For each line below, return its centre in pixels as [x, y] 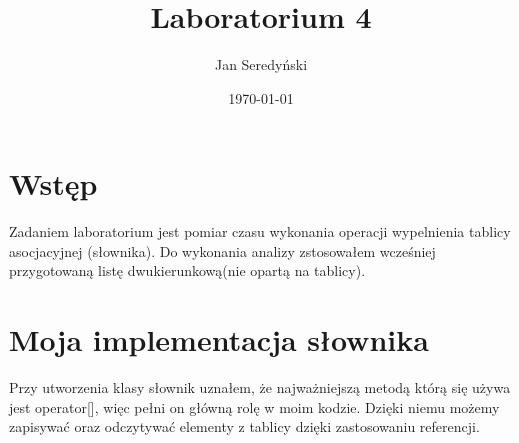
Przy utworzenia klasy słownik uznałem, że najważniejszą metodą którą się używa [260, 387]
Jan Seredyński [261, 64]
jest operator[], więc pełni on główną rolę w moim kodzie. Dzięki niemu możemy [254, 406]
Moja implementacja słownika [219, 339]
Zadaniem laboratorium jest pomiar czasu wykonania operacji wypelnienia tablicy [260, 231]
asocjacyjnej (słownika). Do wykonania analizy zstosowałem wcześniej [222, 250]
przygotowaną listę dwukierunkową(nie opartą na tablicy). [187, 270]
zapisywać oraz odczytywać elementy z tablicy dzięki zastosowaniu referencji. [244, 426]
